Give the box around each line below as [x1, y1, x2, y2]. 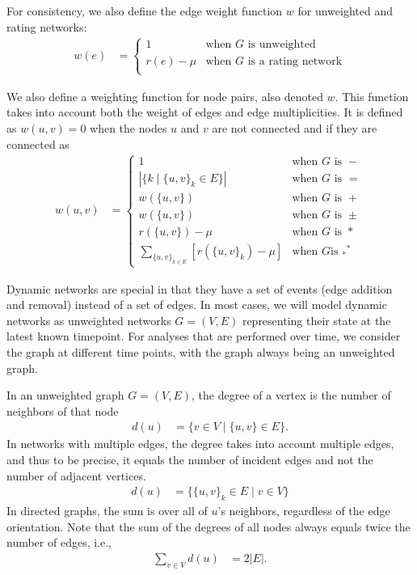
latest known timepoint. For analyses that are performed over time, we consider [6, 328, 401, 345]
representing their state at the [242, 311, 391, 328]
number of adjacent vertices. [6, 467, 146, 484]
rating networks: [6, 18, 87, 35]
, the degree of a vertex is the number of [192, 387, 391, 404]
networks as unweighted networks [6, 311, 171, 328]
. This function [335, 87, 409, 104]
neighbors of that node [6, 402, 119, 419]
